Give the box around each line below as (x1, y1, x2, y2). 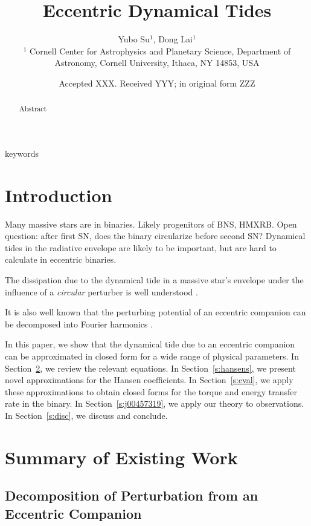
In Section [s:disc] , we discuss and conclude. (5, 409, 168, 421)
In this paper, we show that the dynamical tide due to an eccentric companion (5, 338, 295, 350)
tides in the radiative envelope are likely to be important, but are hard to (5, 241, 277, 254)
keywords (5, 146, 39, 159)
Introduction (5, 182, 112, 207)
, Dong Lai (153, 33, 193, 45)
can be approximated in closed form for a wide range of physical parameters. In (5, 350, 299, 363)
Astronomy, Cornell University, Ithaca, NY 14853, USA (54, 56, 260, 69)
